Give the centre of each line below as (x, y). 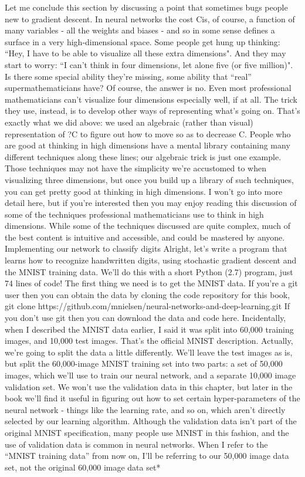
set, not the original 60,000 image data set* (83, 467)
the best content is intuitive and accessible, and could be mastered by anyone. (145, 237)
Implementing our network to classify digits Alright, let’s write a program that (146, 248)
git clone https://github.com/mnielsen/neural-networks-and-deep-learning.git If (148, 306)
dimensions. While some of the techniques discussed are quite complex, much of (148, 226)
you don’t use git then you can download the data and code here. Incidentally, (145, 318)
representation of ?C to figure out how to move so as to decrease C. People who (148, 133)
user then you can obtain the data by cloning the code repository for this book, (148, 294)
